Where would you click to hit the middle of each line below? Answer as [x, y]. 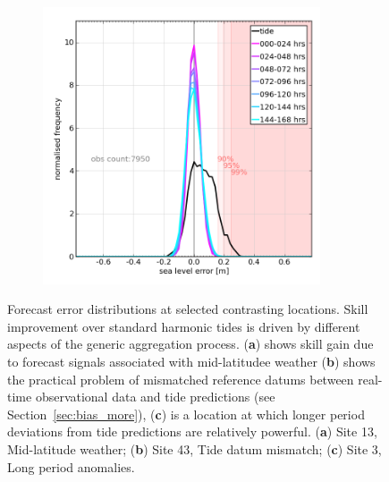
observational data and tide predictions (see [155, 397]
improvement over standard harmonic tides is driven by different [184, 326]
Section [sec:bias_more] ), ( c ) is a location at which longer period [186, 414]
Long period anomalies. [71, 466]
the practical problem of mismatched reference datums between [181, 379]
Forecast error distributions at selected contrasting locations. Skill [188, 309]
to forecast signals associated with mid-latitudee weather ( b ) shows [191, 361]
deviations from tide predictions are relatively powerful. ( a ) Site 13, [192, 431]
